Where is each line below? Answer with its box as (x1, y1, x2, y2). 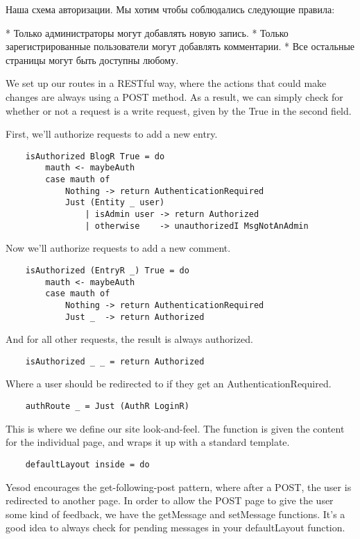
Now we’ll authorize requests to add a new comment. (6, 241, 231, 255)
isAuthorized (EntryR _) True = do (25, 265, 189, 275)
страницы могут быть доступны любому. (6, 52, 179, 67)
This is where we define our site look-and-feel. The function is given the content (6, 421, 345, 435)
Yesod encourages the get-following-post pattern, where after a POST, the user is (6, 479, 352, 494)
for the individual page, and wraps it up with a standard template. (6, 435, 290, 449)
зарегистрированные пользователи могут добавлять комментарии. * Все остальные (6, 39, 355, 54)
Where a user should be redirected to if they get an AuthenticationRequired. (6, 376, 332, 391)
